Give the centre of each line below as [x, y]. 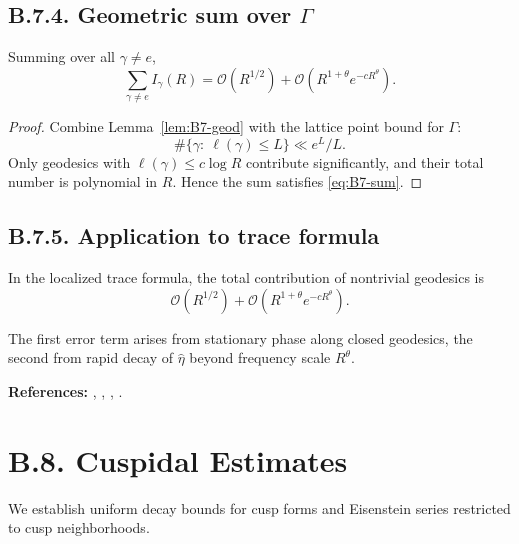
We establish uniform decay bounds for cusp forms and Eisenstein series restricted [259, 507]
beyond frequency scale [260, 357]
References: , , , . [65, 390]
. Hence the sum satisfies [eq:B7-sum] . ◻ [297, 181]
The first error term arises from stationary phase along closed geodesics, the [240, 337]
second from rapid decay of [91, 357]
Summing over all [61, 56]
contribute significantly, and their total [364, 161]
